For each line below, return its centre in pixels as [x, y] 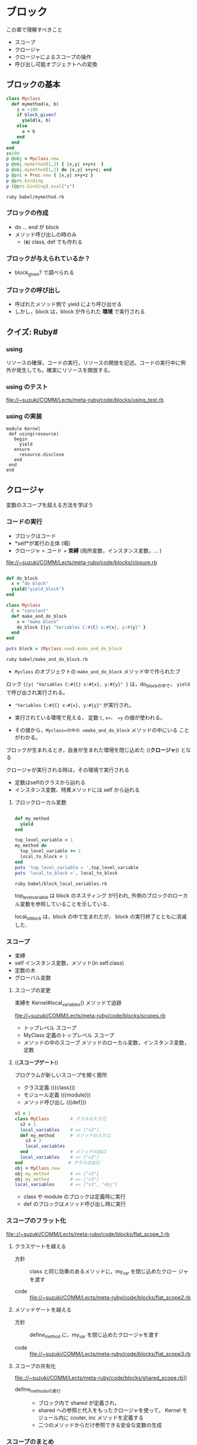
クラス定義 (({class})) [49, 1088]
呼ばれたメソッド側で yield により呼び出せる [68, 304]
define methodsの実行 [38, 1390]
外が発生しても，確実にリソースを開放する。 [60, 370]
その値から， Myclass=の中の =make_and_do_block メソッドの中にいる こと [102, 730]
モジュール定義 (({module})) [57, 1095]
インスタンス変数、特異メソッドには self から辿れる [77, 789]
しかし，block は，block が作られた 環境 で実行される [80, 312]
